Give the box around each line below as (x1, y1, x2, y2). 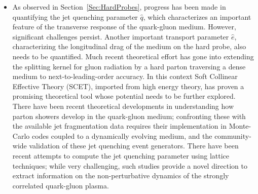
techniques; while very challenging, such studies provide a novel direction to (12, 160, 247, 171)
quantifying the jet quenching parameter (12, 11, 138, 22)
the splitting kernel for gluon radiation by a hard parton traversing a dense (12, 61, 246, 71)
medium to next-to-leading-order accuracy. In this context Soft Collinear (12, 71, 238, 82)
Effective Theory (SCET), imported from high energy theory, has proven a (12, 81, 244, 91)
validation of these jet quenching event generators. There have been (29, 140, 239, 151)
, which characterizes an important (143, 11, 251, 22)
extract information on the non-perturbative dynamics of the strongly (12, 170, 229, 181)
